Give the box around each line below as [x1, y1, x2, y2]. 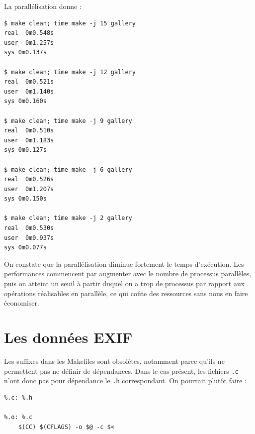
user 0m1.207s [4, 185, 54, 193]
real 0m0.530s [4, 224, 54, 232]
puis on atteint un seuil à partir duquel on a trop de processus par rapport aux [4, 278, 245, 289]
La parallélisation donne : [4, 1, 82, 11]
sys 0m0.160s [4, 98, 47, 105]
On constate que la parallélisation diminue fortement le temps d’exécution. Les [4, 258, 244, 269]
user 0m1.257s [4, 39, 54, 46]
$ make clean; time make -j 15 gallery [4, 19, 136, 27]
